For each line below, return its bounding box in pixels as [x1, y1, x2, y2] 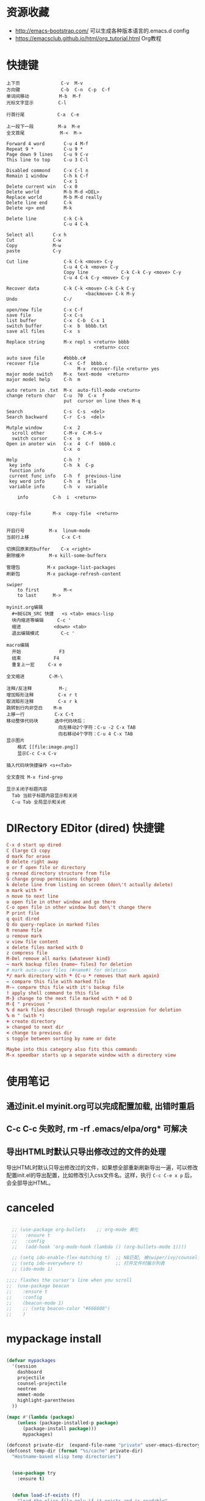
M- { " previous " [6, 1001, 51, 1007]
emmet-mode [17, 1391, 45, 1398]
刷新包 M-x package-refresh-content [6, 571, 121, 577]
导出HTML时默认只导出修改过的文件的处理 [6, 1146, 167, 1157]
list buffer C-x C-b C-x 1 [6, 317, 105, 323]
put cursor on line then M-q [63, 397, 140, 404]
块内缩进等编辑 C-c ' [12, 617, 71, 623]
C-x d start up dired [6, 841, 62, 848]
